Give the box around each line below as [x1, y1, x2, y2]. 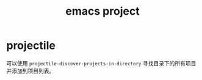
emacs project [65, 4, 140, 18]
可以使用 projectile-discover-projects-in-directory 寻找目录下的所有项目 [6, 59, 197, 67]
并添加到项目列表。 [6, 67, 55, 75]
